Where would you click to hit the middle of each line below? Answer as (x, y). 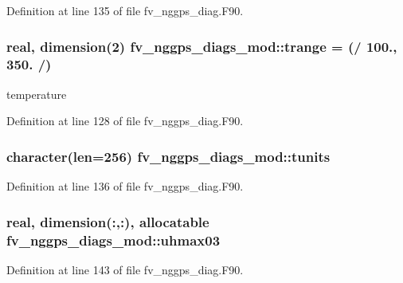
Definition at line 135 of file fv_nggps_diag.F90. (125, 10)
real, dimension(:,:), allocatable (108, 221)
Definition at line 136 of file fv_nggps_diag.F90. (125, 186)
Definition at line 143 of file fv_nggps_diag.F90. (125, 269)
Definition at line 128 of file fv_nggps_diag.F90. (125, 121)
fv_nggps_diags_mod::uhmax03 (113, 240)
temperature (37, 94)
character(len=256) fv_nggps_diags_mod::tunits (168, 156)
